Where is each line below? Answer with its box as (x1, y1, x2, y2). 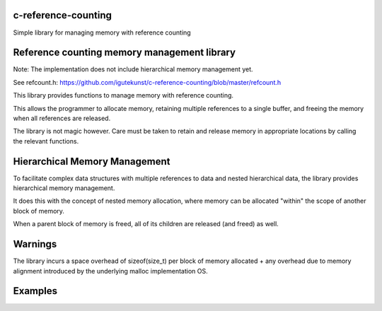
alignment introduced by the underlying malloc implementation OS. (13, 266, 208, 275)
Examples (13, 285, 58, 297)
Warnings (13, 238, 57, 250)
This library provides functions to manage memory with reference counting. (13, 91, 233, 100)
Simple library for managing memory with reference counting (13, 28, 191, 37)
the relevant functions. (13, 136, 79, 145)
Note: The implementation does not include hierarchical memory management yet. (13, 65, 254, 74)
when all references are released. (13, 114, 111, 122)
